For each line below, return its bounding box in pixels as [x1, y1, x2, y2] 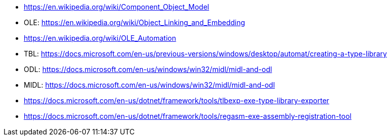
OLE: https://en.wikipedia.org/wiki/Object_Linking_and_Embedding [24, 18, 246, 27]
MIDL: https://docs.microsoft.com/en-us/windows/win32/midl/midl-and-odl [24, 81, 275, 89]
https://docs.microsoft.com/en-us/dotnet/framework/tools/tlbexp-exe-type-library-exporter [24, 96, 329, 105]
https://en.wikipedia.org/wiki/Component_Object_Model [24, 3, 209, 11]
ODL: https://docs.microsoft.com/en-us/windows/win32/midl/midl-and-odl [24, 65, 272, 74]
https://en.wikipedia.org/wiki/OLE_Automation [24, 34, 176, 42]
